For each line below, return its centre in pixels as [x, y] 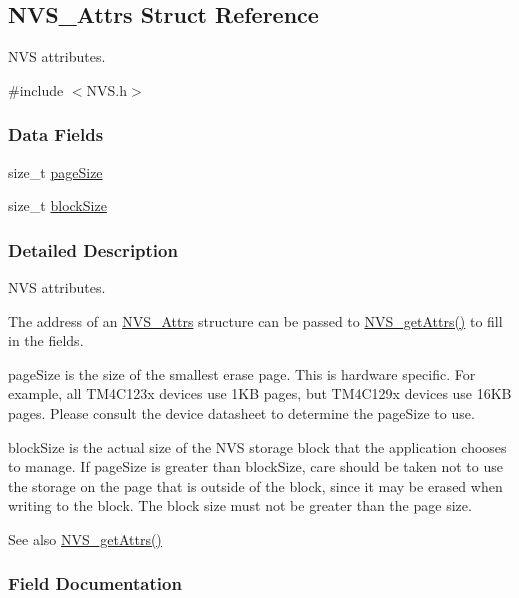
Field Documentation [95, 583]
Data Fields [56, 134]
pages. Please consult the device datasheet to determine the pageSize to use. [241, 412]
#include [36, 89]
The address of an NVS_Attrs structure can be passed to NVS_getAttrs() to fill [255, 320]
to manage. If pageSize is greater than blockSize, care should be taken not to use [255, 466]
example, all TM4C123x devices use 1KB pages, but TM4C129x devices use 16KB [260, 393]
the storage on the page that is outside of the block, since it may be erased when [255, 485]
